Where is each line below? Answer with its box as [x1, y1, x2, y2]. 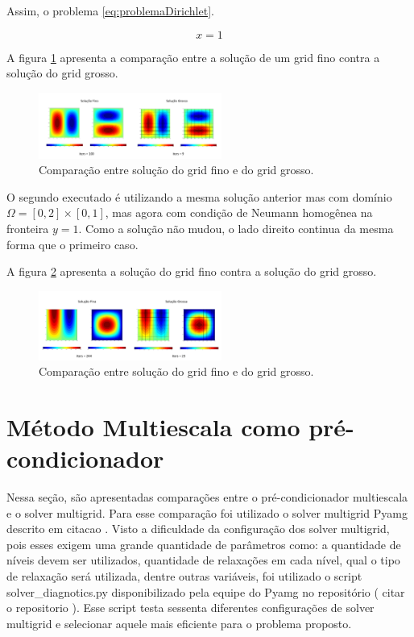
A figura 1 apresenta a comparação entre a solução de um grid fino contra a [6, 48, 380, 65]
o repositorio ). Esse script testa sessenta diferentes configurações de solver [6, 599, 375, 616]
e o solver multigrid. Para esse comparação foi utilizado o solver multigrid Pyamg [6, 504, 408, 521]
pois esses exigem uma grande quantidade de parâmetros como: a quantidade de [6, 535, 401, 552]
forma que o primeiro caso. [6, 235, 139, 252]
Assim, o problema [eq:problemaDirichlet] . [6, 2, 214, 19]
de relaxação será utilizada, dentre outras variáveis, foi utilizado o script [6, 568, 362, 585]
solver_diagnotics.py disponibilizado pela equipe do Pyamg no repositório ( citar [6, 583, 405, 600]
